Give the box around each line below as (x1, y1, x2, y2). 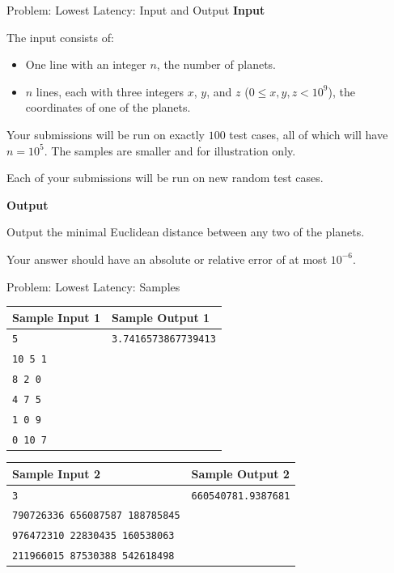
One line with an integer (25, 56, 146, 73)
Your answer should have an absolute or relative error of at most (6, 250, 328, 267)
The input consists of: (6, 28, 114, 45)
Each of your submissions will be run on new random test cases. (6, 169, 324, 186)
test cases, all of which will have (229, 125, 388, 142)
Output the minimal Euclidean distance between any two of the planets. (6, 223, 365, 240)
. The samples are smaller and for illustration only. (44, 142, 296, 159)
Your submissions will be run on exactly (6, 125, 205, 142)
